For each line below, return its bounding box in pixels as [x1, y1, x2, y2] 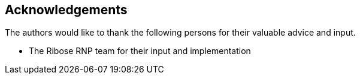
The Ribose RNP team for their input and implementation [29, 46, 251, 56]
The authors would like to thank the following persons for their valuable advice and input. [5, 27, 356, 38]
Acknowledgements [5, 2, 128, 17]
